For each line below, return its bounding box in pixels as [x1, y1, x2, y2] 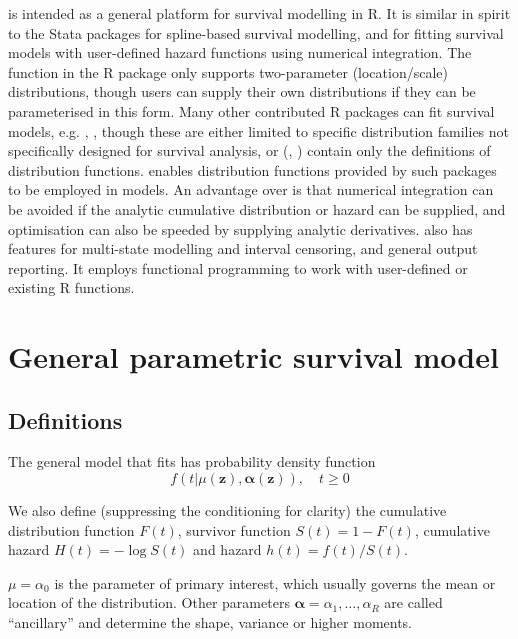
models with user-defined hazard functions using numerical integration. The [8, 42, 472, 63]
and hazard [193, 539, 262, 560]
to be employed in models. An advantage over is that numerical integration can [8, 179, 494, 200]
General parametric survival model [8, 336, 499, 377]
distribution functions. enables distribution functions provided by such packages [8, 159, 497, 180]
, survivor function [177, 519, 291, 540]
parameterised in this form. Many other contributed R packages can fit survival [8, 100, 495, 121]
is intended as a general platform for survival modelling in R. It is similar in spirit [8, 3, 511, 23]
